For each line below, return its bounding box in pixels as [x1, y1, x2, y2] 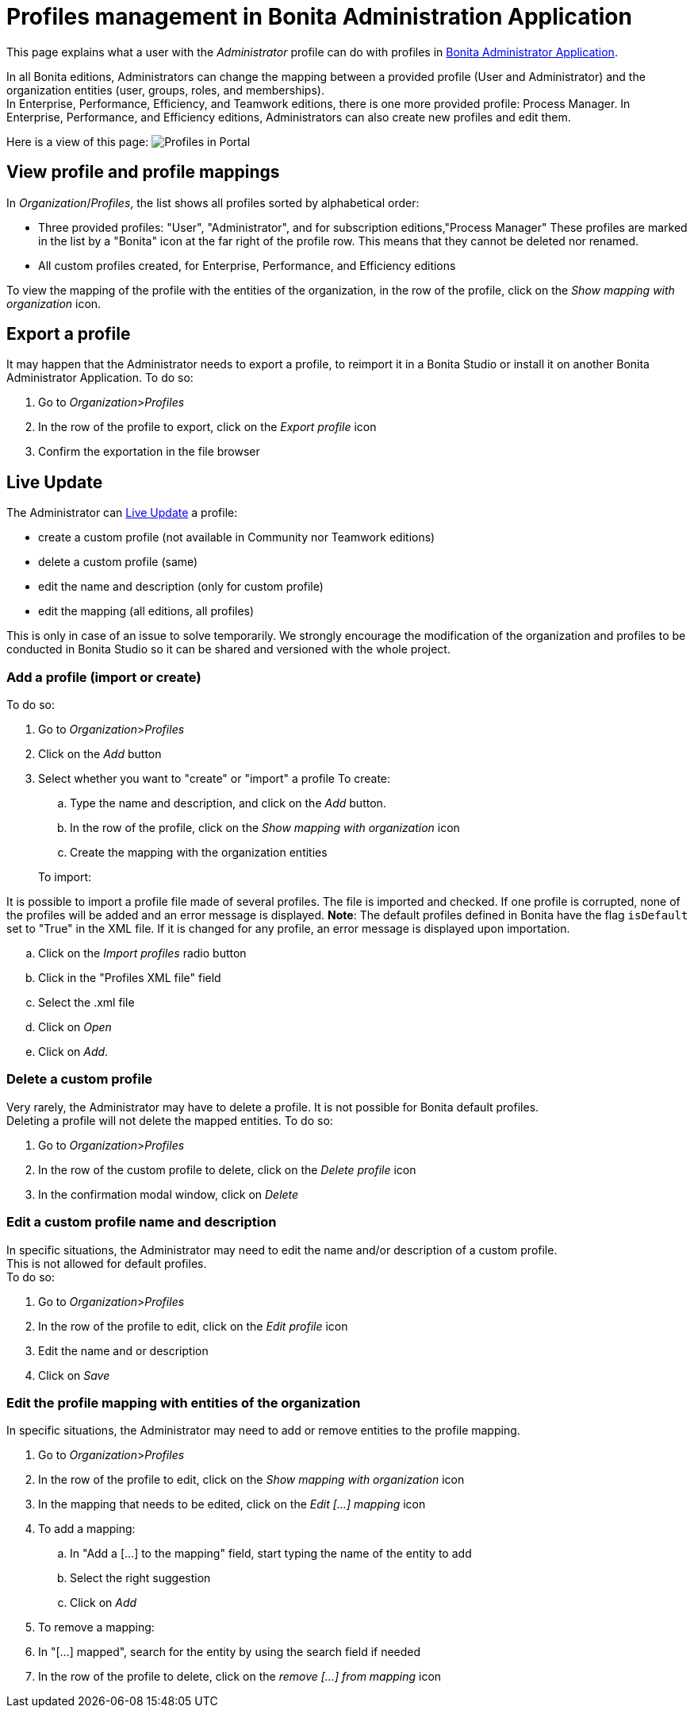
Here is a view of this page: [6, 134, 149, 148]
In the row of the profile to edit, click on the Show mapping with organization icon [38, 1473, 465, 1487]
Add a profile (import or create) [6, 668, 201, 685]
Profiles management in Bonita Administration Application [6, 3, 632, 30]
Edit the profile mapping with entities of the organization [6, 1394, 361, 1411]
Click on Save [38, 1368, 110, 1382]
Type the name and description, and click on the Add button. [70, 796, 386, 811]
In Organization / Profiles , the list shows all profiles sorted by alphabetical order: [6, 195, 420, 210]
